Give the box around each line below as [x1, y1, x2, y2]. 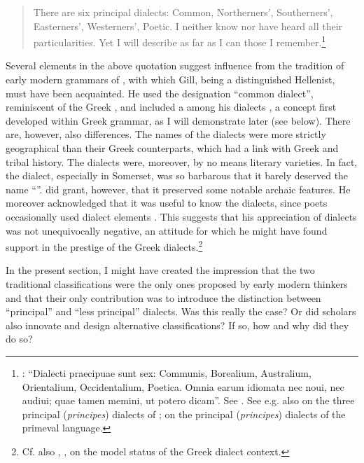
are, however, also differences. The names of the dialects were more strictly [6, 127, 326, 141]
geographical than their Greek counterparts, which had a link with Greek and [6, 141, 339, 155]
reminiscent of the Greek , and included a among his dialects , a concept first [6, 99, 337, 114]
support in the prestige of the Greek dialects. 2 [6, 237, 203, 254]
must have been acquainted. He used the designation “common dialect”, [6, 85, 314, 100]
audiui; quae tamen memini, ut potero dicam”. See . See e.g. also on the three [22, 393, 355, 408]
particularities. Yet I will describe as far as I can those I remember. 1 [33, 33, 326, 49]
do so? [6, 331, 33, 346]
